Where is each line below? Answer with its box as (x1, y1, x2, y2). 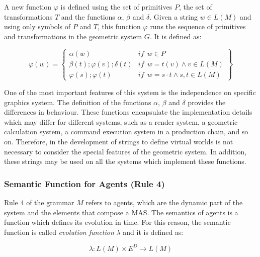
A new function (4, 2, 52, 12)
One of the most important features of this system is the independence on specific (4, 87, 256, 97)
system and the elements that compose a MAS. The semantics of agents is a (4, 207, 238, 217)
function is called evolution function (4, 226, 114, 237)
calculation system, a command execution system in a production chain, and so (4, 126, 248, 137)
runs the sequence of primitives (150, 21, 246, 32)
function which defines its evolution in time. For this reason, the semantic (4, 217, 231, 227)
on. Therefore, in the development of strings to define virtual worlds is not (4, 136, 233, 146)
